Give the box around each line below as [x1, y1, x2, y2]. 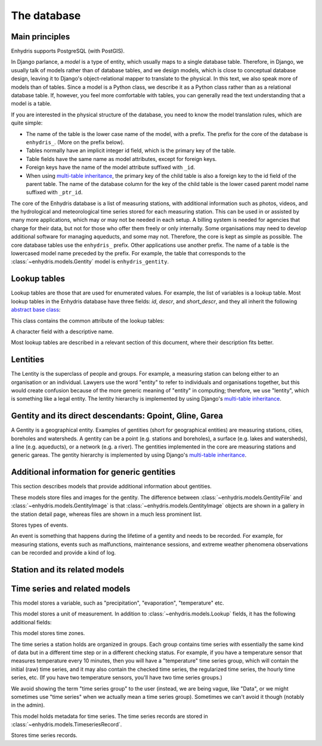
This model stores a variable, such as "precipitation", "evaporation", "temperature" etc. [11, 599, 225, 606]
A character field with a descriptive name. [11, 328, 114, 335]
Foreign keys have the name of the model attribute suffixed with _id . [26, 164, 196, 171]
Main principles [11, 32, 70, 42]
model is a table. [11, 100, 52, 107]
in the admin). [11, 701, 45, 709]
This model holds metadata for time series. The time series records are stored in [11, 713, 208, 720]
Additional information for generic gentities [11, 467, 176, 477]
